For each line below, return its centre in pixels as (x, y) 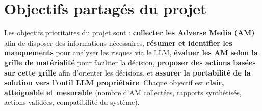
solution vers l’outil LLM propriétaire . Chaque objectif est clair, (114, 82)
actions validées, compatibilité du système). (72, 102)
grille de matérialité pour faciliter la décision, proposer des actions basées (130, 62)
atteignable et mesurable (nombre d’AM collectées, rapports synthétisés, (123, 92)
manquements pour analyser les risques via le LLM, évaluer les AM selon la (131, 52)
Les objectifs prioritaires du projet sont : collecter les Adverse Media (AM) (129, 33)
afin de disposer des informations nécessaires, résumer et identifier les (118, 42)
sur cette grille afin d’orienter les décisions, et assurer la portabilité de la (127, 72)
